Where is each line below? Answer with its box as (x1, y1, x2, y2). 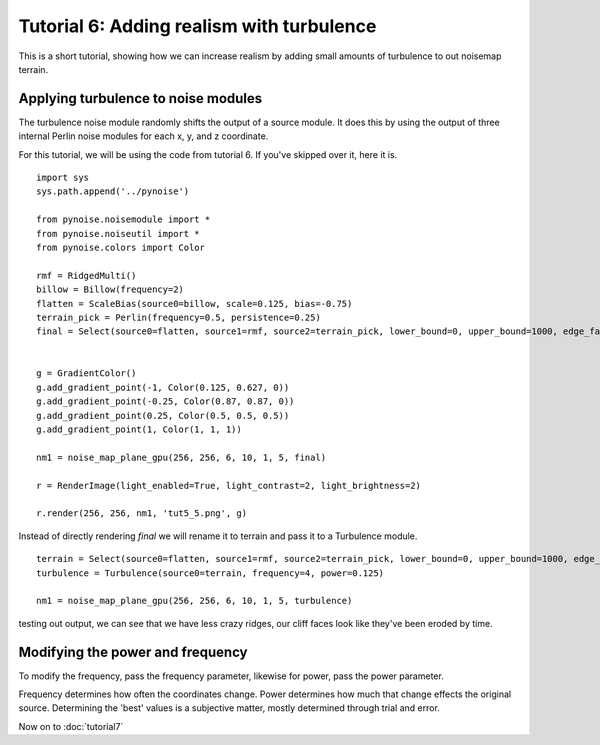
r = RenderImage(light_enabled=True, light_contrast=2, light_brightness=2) (36, 480, 422, 491)
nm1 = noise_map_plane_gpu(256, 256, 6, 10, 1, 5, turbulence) (36, 595, 353, 607)
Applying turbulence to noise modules (18, 90, 263, 107)
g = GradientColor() (36, 368, 137, 379)
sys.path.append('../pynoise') (36, 186, 190, 197)
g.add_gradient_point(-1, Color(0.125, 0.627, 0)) (36, 381, 290, 393)
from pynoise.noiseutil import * (36, 228, 200, 239)
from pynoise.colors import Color (36, 241, 205, 253)
